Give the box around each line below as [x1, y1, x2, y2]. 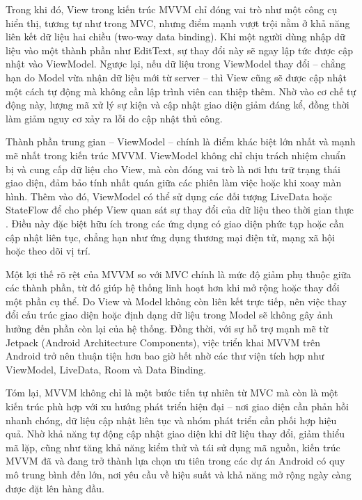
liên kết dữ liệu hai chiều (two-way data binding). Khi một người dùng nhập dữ [6, 29, 345, 44]
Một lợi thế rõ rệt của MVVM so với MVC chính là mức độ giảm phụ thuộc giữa [6, 266, 352, 281]
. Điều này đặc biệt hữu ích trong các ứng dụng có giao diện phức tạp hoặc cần [6, 216, 345, 230]
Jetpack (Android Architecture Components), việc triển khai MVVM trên [6, 334, 320, 349]
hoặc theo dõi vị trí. [6, 243, 90, 258]
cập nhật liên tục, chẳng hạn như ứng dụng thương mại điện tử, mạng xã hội [6, 229, 335, 244]
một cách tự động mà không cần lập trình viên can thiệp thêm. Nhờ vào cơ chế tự [6, 83, 356, 98]
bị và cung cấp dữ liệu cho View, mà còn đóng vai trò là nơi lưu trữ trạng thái [6, 161, 340, 176]
